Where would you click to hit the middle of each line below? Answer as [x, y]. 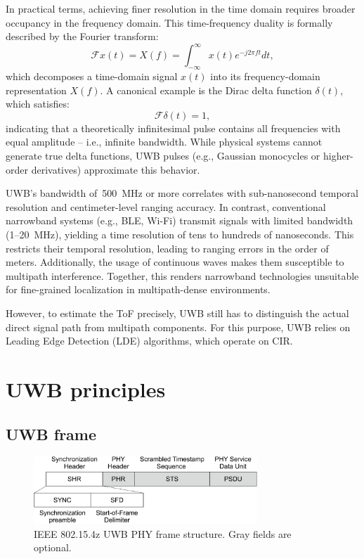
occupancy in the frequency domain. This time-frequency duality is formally [169, 22]
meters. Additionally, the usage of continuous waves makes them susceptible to [175, 262]
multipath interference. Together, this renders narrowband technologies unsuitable [182, 275]
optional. [53, 547]
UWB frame [51, 433]
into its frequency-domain [265, 76]
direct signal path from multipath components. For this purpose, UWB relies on [178, 327]
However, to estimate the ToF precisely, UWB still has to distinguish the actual [177, 313]
